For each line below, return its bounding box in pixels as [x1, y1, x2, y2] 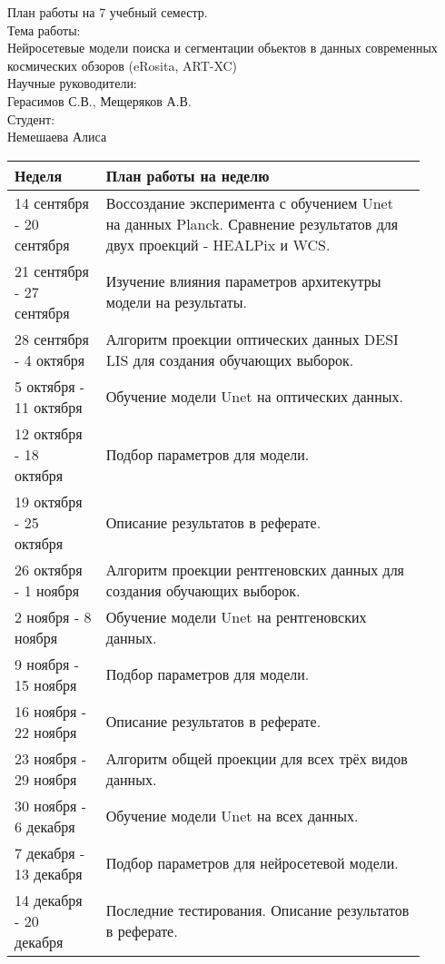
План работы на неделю [105, 164, 270, 186]
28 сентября [15, 328, 89, 349]
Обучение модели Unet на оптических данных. [105, 386, 403, 408]
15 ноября [15, 674, 77, 695]
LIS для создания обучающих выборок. [105, 349, 354, 370]
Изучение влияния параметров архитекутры [105, 271, 381, 292]
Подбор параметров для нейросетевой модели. [105, 852, 399, 874]
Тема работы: [7, 20, 81, 39]
